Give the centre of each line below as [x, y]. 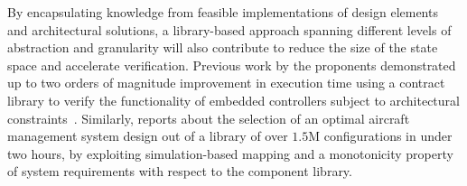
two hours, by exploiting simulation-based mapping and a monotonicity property [230, 153]
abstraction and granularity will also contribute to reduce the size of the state [223, 47]
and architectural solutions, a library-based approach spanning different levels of [229, 29]
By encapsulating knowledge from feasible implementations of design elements [223, 12]
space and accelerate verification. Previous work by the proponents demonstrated [232, 65]
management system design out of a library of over [148, 136]
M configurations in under [380, 136]
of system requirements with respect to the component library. [180, 171]
